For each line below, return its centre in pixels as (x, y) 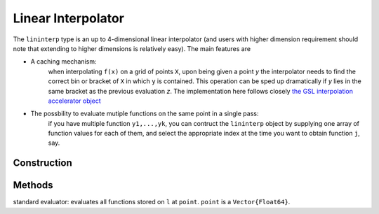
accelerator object (74, 101)
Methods (33, 185)
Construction (43, 163)
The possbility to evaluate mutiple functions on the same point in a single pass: (145, 114)
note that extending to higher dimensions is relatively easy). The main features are (132, 48)
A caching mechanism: (64, 62)
